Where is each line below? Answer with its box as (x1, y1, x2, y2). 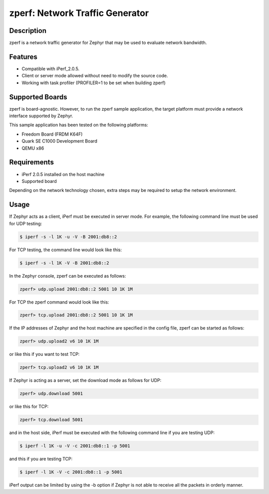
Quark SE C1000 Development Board (21, 138, 98, 144)
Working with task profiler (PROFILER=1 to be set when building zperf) (21, 80, 166, 86)
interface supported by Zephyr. (9, 113, 73, 119)
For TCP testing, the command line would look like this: (9, 247, 122, 253)
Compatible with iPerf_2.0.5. (21, 65, 80, 72)
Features (9, 52, 37, 61)
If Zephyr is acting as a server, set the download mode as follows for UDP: (9, 377, 162, 383)
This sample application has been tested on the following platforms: (9, 122, 148, 128)
